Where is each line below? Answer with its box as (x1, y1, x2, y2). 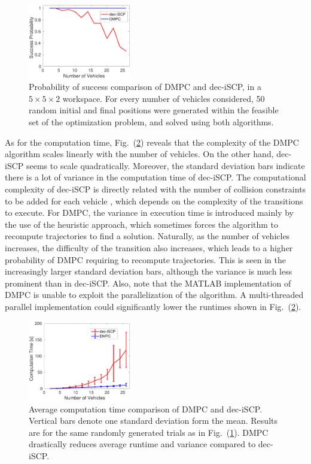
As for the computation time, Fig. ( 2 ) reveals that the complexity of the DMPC (5, 135, 299, 148)
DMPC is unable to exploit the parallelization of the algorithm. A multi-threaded (5, 288, 304, 301)
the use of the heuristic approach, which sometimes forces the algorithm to (5, 218, 279, 230)
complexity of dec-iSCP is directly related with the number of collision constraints (5, 182, 306, 195)
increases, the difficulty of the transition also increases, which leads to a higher (5, 241, 293, 254)
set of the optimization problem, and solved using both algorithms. (29, 116, 274, 128)
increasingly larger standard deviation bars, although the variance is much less (5, 265, 292, 278)
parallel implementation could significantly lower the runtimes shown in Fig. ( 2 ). (5, 300, 301, 312)
